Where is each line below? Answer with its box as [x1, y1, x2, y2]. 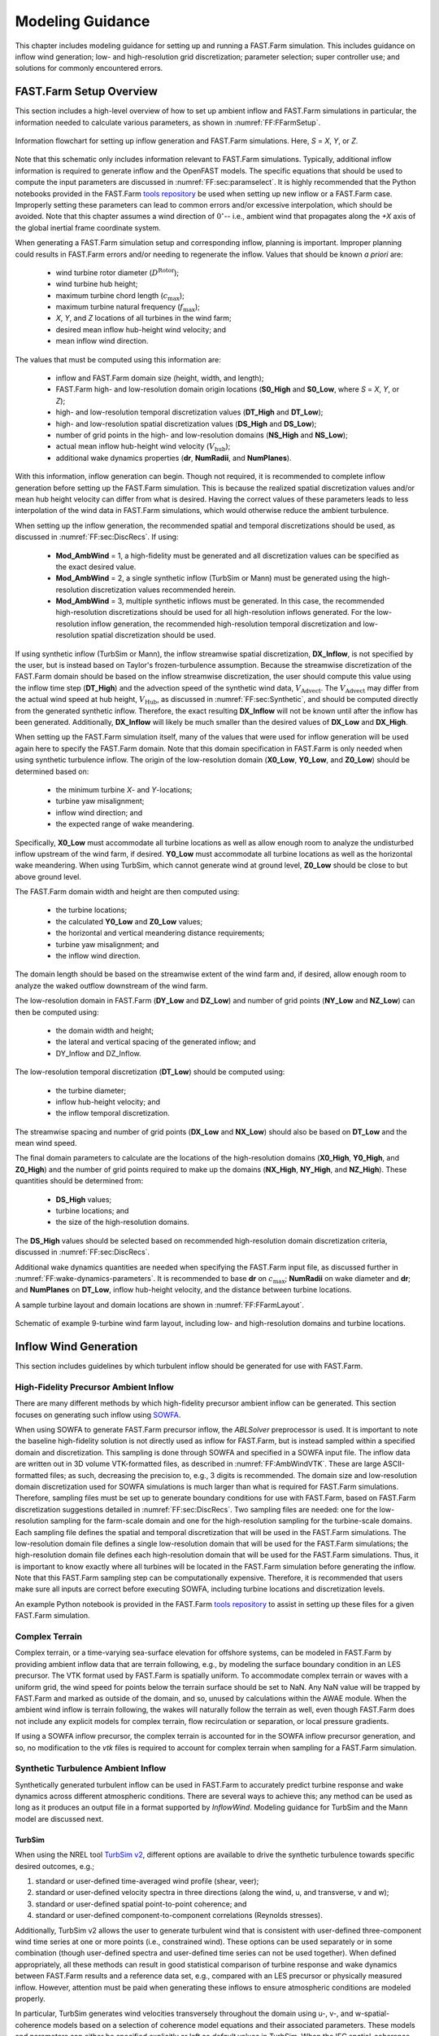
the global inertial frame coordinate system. [15, 222, 162, 232]
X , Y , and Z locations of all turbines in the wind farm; [55, 314, 232, 323]
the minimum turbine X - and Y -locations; [55, 784, 193, 794]
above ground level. [15, 871, 81, 881]
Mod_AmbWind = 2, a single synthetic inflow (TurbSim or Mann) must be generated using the [55, 573, 371, 583]
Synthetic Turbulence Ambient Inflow [15, 1763, 167, 1775]
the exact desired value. [55, 562, 137, 572]
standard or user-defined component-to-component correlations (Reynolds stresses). [35, 1911, 323, 1920]
